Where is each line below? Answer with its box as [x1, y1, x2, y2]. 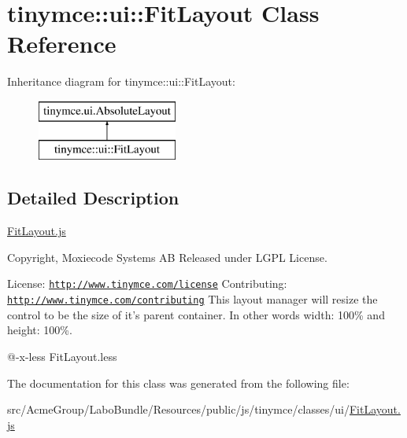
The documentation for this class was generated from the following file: [7, 374, 350, 391]
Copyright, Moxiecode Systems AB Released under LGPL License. [7, 248, 327, 265]
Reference [7, 28, 117, 60]
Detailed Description [7, 186, 179, 210]
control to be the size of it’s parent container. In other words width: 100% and [7, 306, 385, 322]
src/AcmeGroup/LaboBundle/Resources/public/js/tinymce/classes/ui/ [7, 401, 350, 418]
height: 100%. [7, 322, 72, 338]
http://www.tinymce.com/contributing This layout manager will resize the [7, 291, 378, 307]
